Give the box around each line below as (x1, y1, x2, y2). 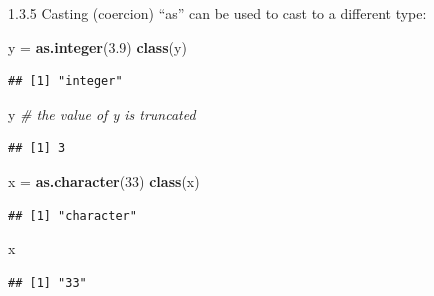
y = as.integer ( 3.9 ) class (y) (8, 36, 187, 57)
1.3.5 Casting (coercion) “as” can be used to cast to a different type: (8, 3, 427, 23)
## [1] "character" (8, 208, 137, 223)
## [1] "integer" (8, 74, 123, 89)
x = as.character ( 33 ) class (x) (8, 170, 200, 191)
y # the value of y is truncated (8, 103, 196, 124)
